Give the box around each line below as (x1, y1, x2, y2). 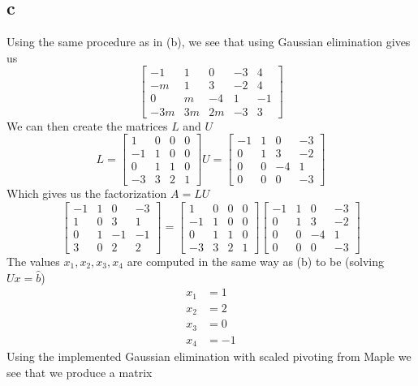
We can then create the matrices (6, 117, 168, 134)
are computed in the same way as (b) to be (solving (127, 252, 385, 269)
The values (6, 252, 60, 269)
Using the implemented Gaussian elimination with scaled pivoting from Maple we (6, 348, 412, 365)
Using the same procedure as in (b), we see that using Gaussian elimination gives (6, 33, 411, 50)
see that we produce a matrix (6, 363, 153, 380)
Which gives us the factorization (6, 185, 167, 202)
